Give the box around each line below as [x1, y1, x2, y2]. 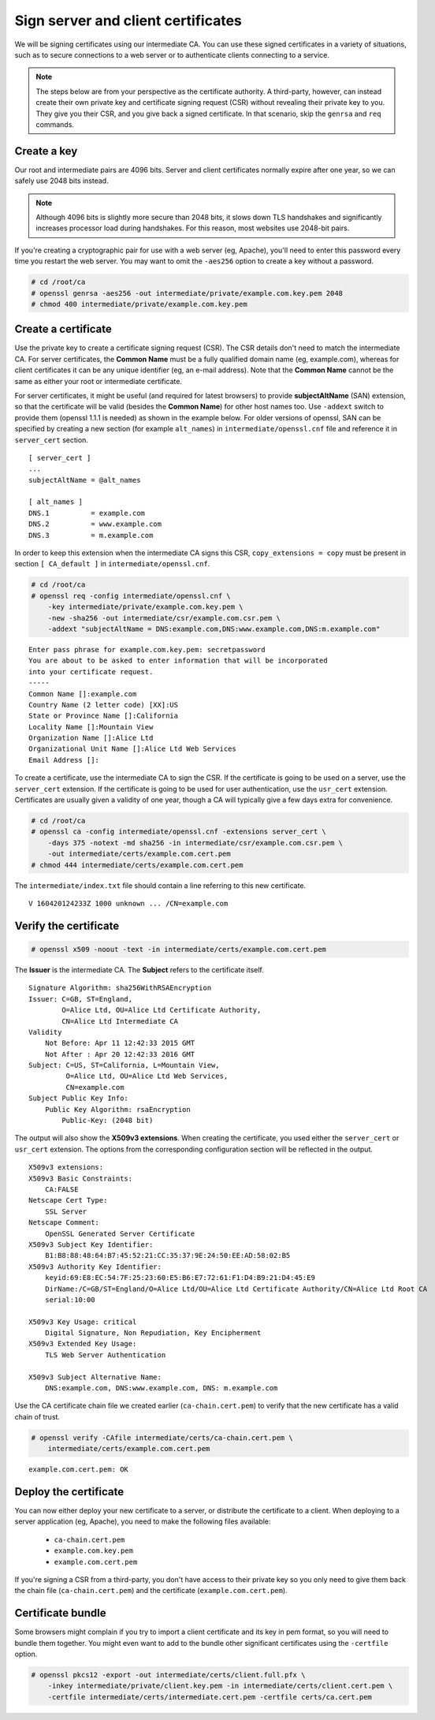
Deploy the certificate [14, 1485, 125, 1498]
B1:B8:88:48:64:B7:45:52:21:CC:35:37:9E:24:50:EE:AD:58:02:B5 [44, 1251, 291, 1260]
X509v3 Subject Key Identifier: [28, 1240, 154, 1249]
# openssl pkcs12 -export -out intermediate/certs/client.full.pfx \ [31, 1670, 306, 1680]
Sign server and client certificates [14, 12, 242, 29]
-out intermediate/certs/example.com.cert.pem [47, 849, 232, 859]
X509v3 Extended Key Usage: [28, 1339, 137, 1349]
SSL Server [44, 1207, 87, 1216]
